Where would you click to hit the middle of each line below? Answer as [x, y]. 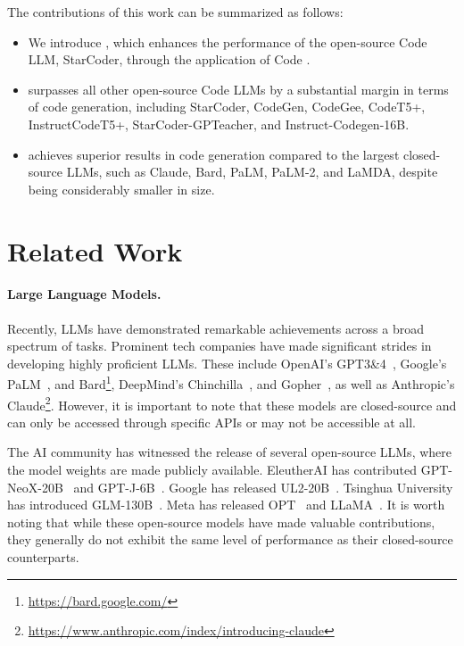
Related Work [95, 250]
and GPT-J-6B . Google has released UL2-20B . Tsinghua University [263, 487]
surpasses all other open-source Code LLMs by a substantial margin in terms [238, 89]
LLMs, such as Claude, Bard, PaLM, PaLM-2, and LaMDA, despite [252, 172]
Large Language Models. [84, 294]
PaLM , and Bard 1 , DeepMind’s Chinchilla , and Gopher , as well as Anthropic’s [231, 382]
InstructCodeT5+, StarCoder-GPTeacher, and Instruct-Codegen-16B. [219, 124]
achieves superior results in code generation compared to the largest [214, 154]
